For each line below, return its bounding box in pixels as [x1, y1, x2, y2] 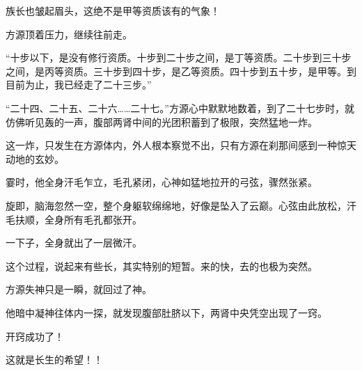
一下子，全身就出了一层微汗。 [6, 235, 142, 250]
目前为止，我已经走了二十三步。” [6, 77, 152, 92]
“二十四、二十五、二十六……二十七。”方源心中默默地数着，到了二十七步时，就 [6, 100, 354, 115]
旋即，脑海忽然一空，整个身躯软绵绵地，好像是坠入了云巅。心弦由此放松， [6, 198, 347, 212]
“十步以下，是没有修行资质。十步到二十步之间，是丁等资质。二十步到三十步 [6, 50, 352, 65]
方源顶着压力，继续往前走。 [6, 26, 132, 41]
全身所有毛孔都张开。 [44, 212, 142, 226]
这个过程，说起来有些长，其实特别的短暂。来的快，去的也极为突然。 [6, 258, 317, 273]
